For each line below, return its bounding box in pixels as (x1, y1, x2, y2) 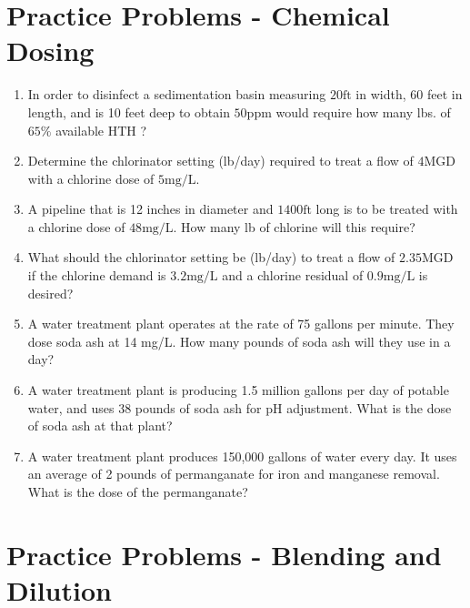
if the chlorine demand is (27, 266, 166, 285)
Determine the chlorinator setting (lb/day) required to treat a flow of (27, 151, 414, 170)
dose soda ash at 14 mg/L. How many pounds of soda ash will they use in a (27, 331, 451, 350)
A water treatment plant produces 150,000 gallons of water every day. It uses (27, 446, 457, 465)
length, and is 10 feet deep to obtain (27, 102, 230, 121)
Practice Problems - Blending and (6, 535, 442, 573)
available (55, 120, 105, 139)
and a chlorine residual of (222, 266, 364, 285)
